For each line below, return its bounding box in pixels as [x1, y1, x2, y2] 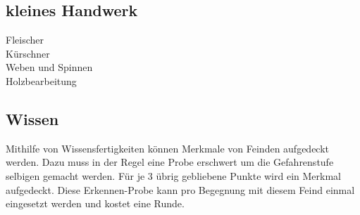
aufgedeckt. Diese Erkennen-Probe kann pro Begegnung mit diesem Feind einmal [6, 182, 355, 197]
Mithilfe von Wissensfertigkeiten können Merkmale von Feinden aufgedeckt [6, 141, 330, 155]
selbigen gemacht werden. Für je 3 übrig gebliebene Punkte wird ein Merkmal [6, 168, 341, 183]
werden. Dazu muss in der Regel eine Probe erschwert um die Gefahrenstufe [6, 155, 334, 169]
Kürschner [6, 46, 50, 60]
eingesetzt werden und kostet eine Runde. [6, 196, 185, 211]
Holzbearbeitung [6, 73, 77, 88]
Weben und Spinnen [6, 60, 93, 74]
